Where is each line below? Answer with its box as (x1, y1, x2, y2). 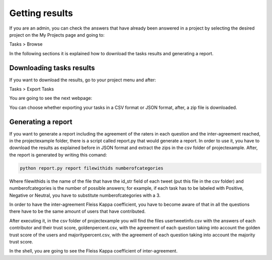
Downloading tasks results (9, 63, 95, 72)
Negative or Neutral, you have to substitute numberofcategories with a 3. (9, 192, 161, 198)
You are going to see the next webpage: (9, 95, 93, 101)
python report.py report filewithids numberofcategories (20, 165, 164, 171)
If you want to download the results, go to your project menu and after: (9, 77, 156, 83)
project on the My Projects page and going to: (9, 32, 105, 38)
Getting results (9, 8, 73, 19)
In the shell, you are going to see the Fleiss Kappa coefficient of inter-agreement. (9, 248, 178, 254)
